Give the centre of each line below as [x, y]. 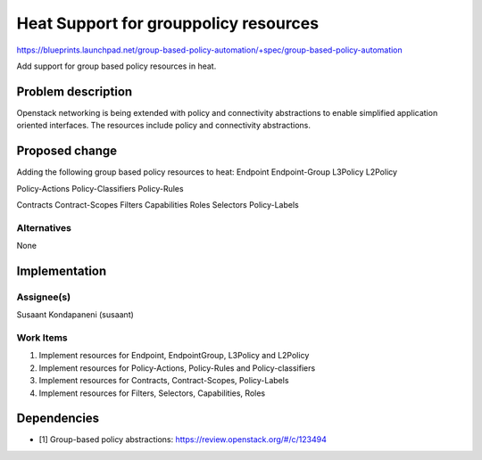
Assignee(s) [44, 297]
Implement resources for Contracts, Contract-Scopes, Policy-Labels [164, 381]
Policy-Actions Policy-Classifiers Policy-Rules [100, 188]
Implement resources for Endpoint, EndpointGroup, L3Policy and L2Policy [174, 356]
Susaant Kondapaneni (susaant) [75, 315]
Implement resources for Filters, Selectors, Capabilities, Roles [152, 393]
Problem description [75, 91]
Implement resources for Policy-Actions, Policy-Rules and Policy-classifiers [177, 368]
